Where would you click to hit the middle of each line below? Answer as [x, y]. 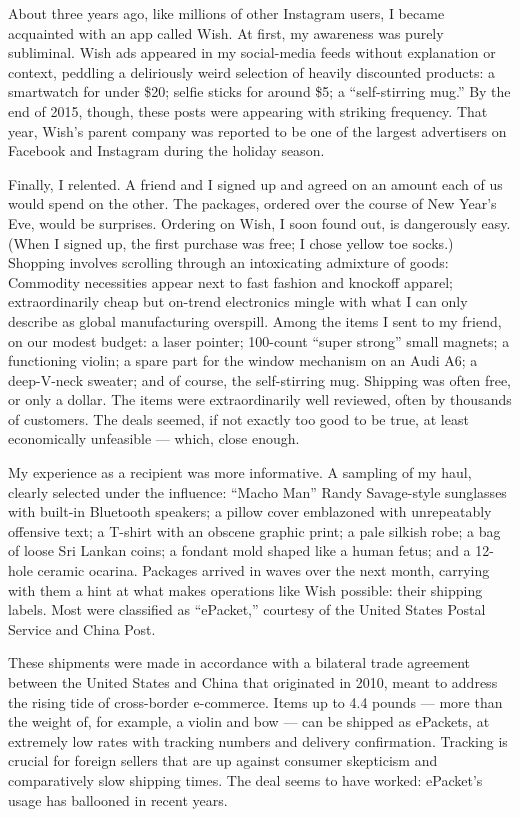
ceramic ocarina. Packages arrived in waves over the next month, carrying [263, 570]
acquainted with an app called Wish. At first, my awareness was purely [226, 32]
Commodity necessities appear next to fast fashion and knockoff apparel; [230, 281]
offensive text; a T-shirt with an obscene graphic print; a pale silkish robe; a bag [254, 530]
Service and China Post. [82, 628]
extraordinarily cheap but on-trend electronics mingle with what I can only [238, 301]
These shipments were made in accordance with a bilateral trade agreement [239, 662]
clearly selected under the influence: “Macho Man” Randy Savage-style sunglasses [257, 491]
